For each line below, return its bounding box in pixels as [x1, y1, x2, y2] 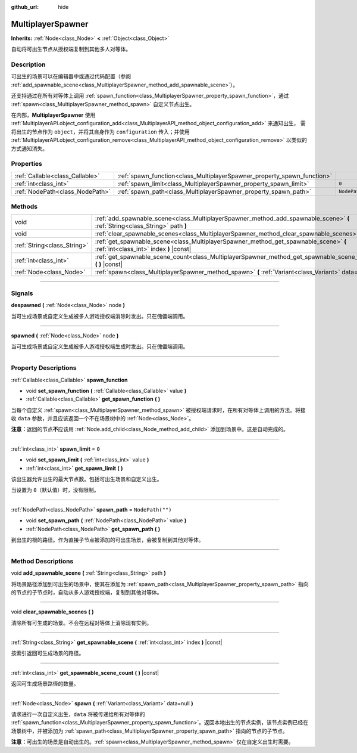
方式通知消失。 [11, 145, 48, 152]
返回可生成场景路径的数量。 [11, 680, 79, 687]
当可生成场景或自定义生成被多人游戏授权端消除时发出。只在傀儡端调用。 [11, 312, 189, 320]
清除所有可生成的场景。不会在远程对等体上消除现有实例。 [11, 619, 152, 626]
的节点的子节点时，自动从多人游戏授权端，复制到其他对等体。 [11, 588, 162, 596]
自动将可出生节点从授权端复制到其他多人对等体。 [11, 45, 131, 53]
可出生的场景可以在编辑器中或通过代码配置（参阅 [11, 73, 131, 80]
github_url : [11, 4, 39, 10]
